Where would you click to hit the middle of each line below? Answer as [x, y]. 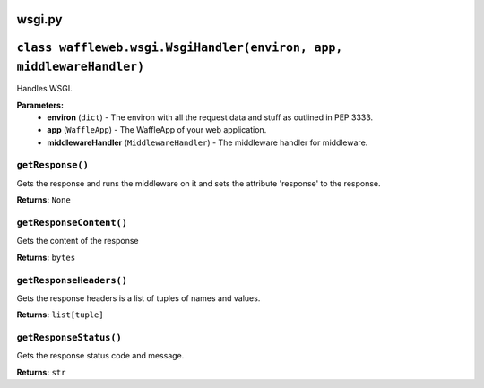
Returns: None [43, 200]
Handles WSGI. [45, 89]
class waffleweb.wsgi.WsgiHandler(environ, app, [180, 48]
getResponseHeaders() [72, 280]
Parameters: [40, 105]
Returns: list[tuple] [60, 315]
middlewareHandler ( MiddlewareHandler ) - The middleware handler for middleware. [207, 142]
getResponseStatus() [69, 338]
